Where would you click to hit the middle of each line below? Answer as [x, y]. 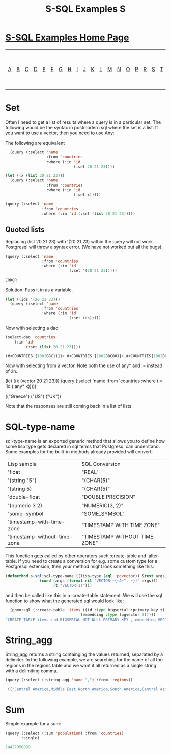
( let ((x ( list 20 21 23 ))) [35, 176]
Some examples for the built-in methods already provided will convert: [79, 452]
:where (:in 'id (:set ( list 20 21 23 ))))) [89, 213]
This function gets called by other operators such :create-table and [76, 556]
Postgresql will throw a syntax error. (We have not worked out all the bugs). [84, 247]
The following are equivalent [35, 143]
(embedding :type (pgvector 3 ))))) [118, 615]
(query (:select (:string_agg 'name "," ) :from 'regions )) [69, 680]
